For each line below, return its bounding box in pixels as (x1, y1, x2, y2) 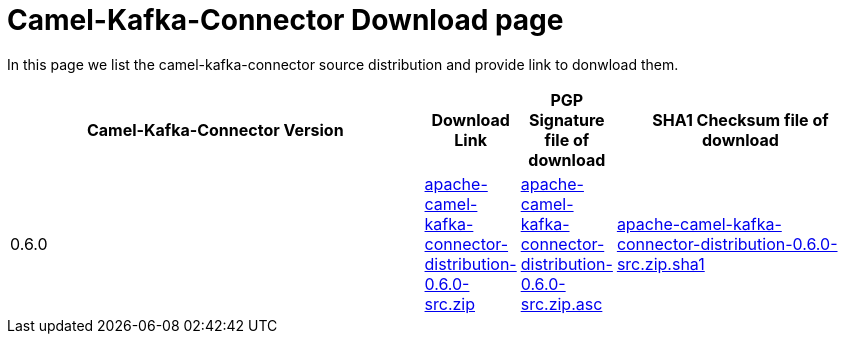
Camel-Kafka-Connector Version (86, 119, 344, 140)
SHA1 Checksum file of (652, 109, 829, 130)
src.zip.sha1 (616, 253, 705, 274)
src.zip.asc (520, 293, 603, 314)
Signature (528, 109, 605, 130)
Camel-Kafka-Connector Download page (7, 3, 564, 37)
